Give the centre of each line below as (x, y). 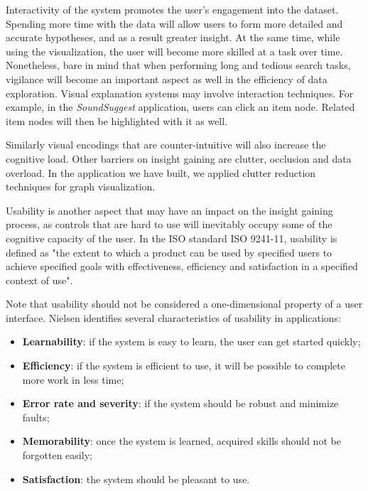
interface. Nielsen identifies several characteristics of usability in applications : (174, 317)
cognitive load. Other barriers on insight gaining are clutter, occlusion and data (179, 158)
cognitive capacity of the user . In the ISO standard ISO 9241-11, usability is (172, 238)
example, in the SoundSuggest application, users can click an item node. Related (180, 107)
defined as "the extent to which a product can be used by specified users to (169, 252)
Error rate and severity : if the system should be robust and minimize (180, 403)
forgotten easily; (57, 455)
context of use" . (39, 280)
